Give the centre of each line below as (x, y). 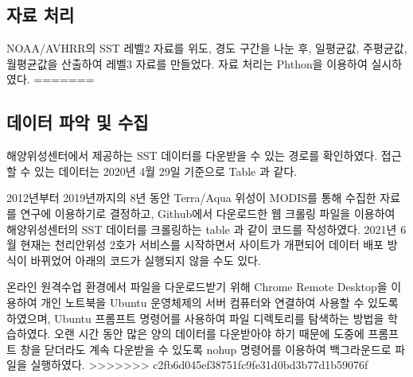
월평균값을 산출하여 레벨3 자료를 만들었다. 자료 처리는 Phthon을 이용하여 (187, 63)
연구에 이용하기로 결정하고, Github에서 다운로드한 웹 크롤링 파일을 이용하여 (208, 213)
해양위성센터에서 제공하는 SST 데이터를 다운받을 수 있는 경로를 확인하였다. (192, 155)
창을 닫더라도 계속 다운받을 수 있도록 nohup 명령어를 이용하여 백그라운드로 (206, 349)
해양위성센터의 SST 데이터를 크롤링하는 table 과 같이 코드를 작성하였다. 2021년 (202, 229)
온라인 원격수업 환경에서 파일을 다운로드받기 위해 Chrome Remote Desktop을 (197, 287)
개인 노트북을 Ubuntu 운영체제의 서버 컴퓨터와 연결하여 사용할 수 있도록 (220, 302)
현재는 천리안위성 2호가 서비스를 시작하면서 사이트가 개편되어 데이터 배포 (202, 245)
